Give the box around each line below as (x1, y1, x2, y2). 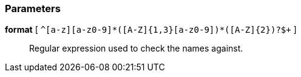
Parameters (5, 2, 61, 15)
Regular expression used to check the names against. (29, 43, 243, 54)
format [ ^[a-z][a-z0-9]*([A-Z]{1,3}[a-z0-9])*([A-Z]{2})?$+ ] (5, 24, 297, 35)
